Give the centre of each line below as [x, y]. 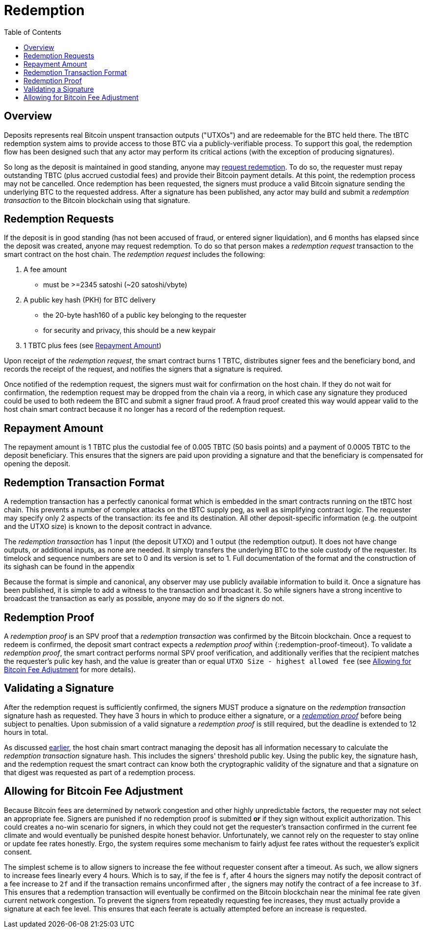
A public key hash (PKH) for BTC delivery [90, 300]
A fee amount [45, 270]
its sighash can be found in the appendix [69, 567]
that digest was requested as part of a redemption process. [100, 772]
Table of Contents [33, 32]
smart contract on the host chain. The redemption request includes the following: [135, 254]
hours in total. [26, 732]
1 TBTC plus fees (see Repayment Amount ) [93, 346]
